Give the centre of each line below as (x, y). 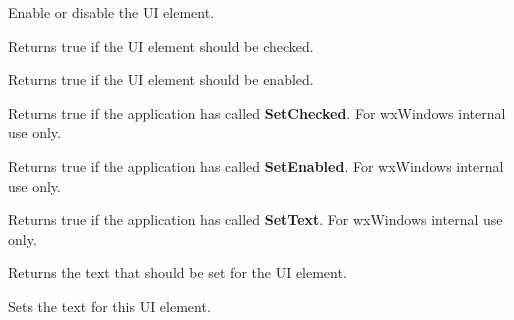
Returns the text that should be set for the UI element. (177, 272)
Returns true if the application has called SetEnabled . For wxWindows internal (256, 165)
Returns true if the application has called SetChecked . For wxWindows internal (257, 112)
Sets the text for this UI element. (109, 305)
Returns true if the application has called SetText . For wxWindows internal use (255, 219)
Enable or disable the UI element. (111, 12)
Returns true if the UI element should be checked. (161, 45)
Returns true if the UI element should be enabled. (161, 79)
